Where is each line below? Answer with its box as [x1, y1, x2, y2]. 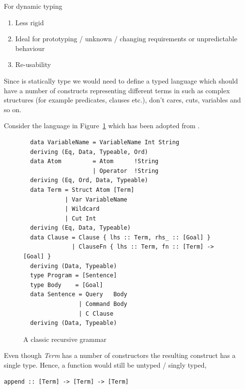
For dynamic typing [4, 1, 62, 11]
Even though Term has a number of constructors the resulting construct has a [4, 350, 236, 360]
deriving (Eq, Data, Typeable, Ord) [30, 148, 148, 155]
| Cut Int [64, 215, 96, 222]
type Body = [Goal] [30, 281, 103, 288]
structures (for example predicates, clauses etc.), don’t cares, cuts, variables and [4, 95, 241, 105]
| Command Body [78, 301, 127, 308]
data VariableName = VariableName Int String [30, 138, 180, 146]
